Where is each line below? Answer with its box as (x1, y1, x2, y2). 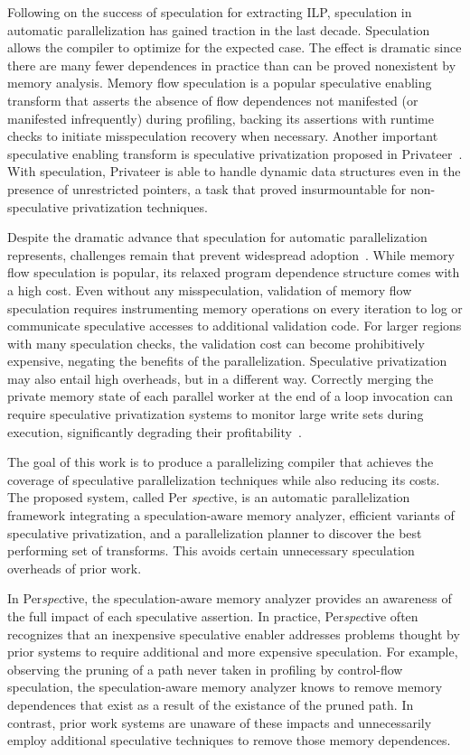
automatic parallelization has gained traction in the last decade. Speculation (7, 20, 430, 39)
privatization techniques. (72, 197, 208, 216)
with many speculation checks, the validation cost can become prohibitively (7, 333, 425, 352)
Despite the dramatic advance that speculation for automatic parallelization (7, 228, 428, 247)
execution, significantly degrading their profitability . (7, 422, 302, 441)
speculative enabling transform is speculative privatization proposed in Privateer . (7, 144, 463, 163)
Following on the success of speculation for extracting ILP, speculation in (7, 3, 412, 21)
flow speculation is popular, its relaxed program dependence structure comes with (7, 263, 460, 282)
